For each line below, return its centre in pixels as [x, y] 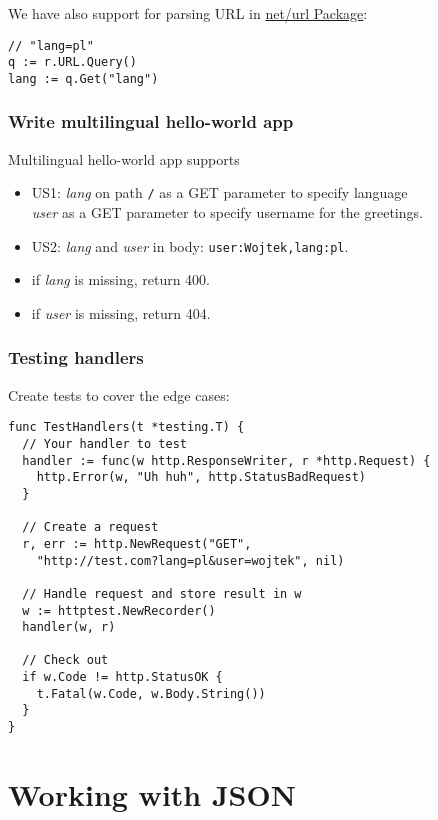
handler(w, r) [69, 627]
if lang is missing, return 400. [120, 279]
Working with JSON [152, 793]
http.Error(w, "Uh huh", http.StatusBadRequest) [201, 477]
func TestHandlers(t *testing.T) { [126, 427]
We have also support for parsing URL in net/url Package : [188, 13]
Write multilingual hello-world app [151, 121]
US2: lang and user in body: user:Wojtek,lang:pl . [190, 245]
